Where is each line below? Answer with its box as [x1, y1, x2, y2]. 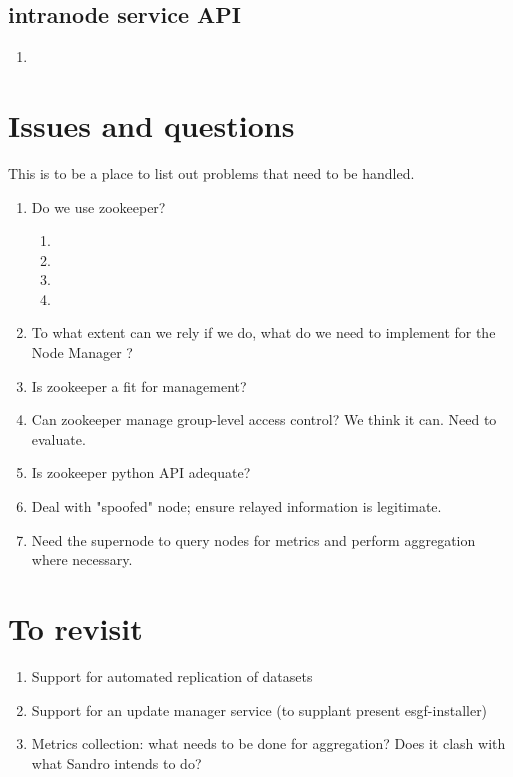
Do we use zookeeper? [31, 196, 166, 217]
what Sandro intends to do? [31, 752, 202, 773]
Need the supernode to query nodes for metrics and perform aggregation [31, 529, 476, 550]
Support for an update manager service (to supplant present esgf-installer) [31, 699, 488, 720]
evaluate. [31, 428, 86, 449]
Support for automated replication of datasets [31, 665, 313, 686]
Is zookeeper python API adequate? [31, 462, 251, 483]
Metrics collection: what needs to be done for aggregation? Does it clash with [31, 733, 506, 754]
